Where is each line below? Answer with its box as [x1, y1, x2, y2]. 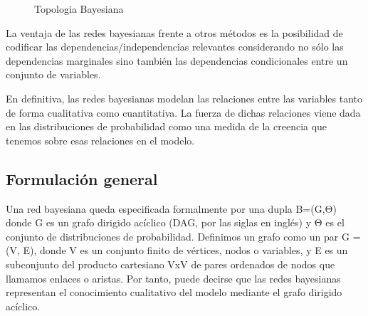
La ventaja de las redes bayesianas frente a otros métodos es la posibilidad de [6, 25, 343, 40]
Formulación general [6, 167, 158, 189]
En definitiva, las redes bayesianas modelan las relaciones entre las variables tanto [6, 90, 363, 105]
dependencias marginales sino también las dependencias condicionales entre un [6, 53, 348, 68]
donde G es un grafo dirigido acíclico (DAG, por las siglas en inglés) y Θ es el [6, 215, 345, 230]
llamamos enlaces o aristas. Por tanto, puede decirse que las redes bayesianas [6, 270, 341, 285]
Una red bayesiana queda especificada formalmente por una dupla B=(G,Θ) [6, 201, 337, 216]
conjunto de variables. [6, 67, 101, 82]
